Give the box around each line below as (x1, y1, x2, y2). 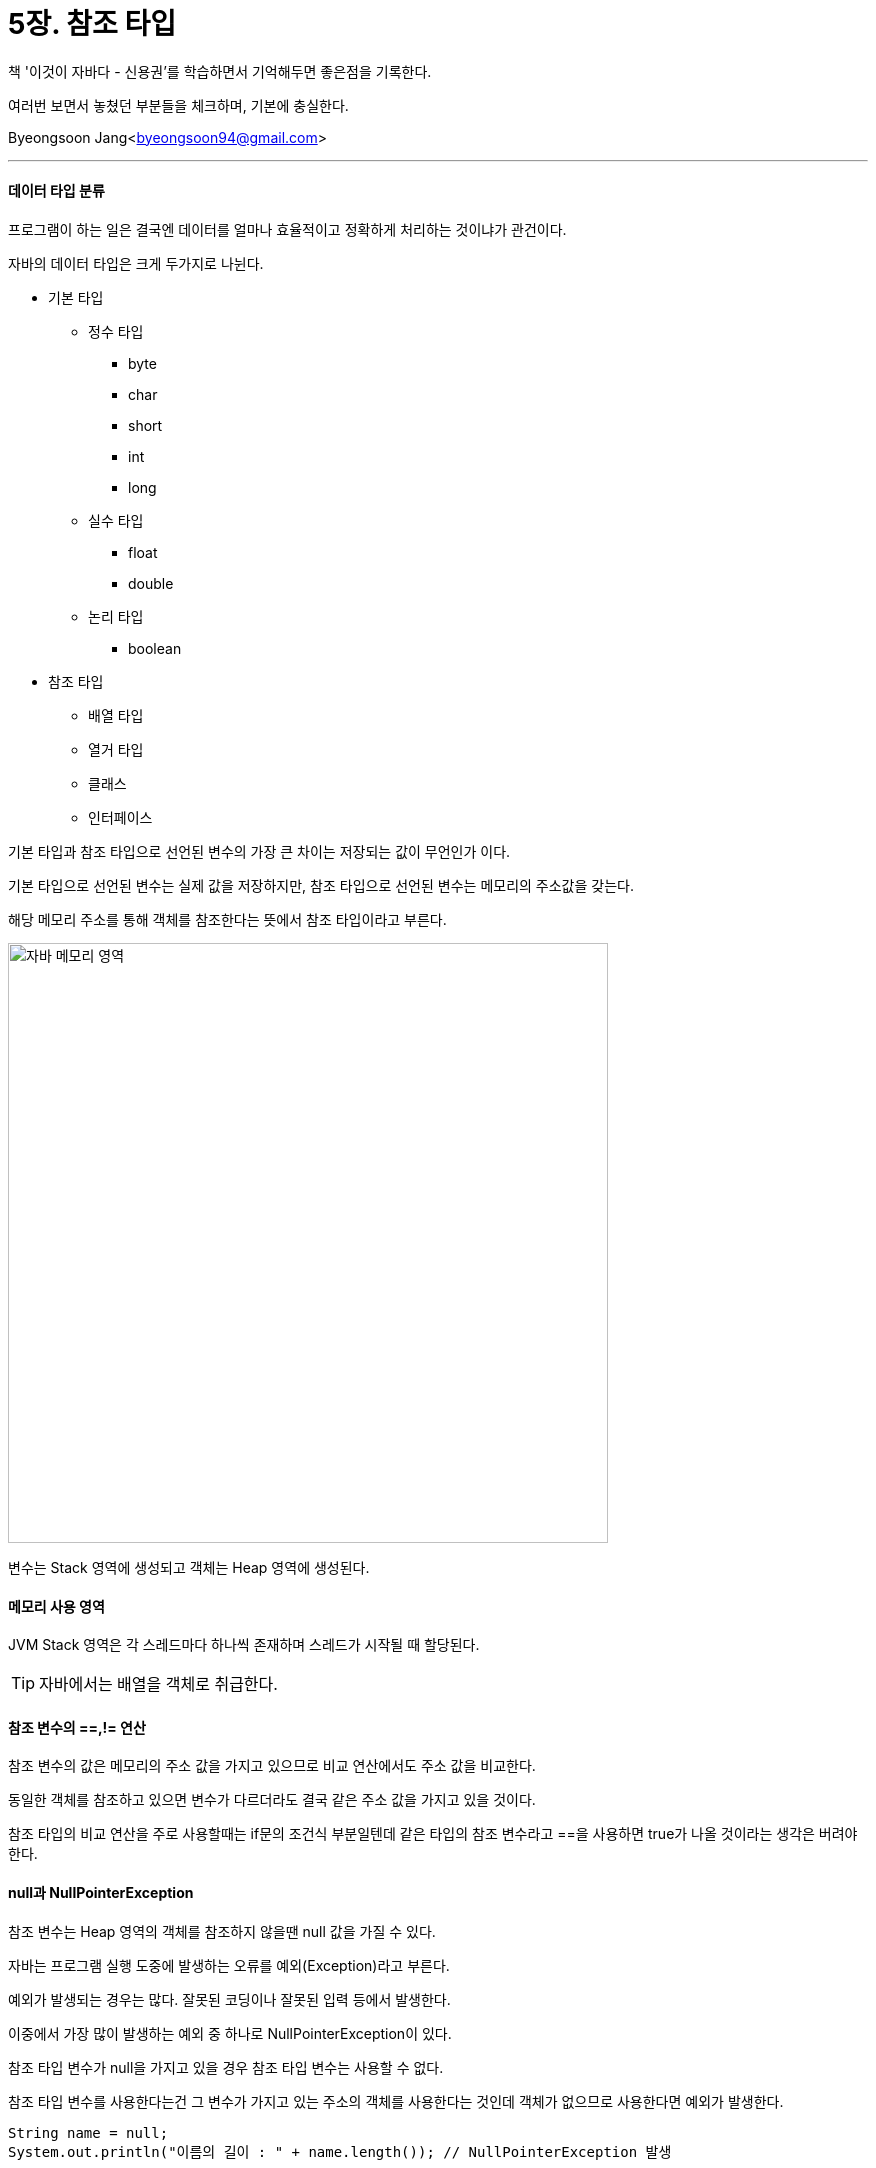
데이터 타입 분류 (8, 182, 105, 200)
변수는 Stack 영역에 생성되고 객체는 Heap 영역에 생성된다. (8, 1558, 370, 1576)
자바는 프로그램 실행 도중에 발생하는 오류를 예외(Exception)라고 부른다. (8, 1956, 450, 1974)
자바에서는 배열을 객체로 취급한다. (39, 1674, 278, 1695)
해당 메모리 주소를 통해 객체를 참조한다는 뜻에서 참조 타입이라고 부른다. (8, 910, 447, 928)
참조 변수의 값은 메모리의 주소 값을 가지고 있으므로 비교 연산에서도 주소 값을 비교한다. (8, 1757, 536, 1775)
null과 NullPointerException (8, 1884, 194, 1902)
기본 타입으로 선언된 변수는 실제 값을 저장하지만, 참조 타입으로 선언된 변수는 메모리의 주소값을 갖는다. (8, 876, 634, 894)
